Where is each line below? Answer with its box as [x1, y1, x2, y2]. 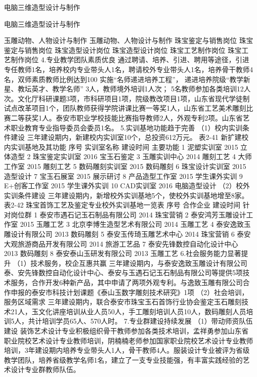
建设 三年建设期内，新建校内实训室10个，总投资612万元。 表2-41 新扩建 [10, 132, 242, 142]
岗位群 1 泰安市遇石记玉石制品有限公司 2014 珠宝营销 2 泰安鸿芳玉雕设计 [10, 209, 246, 219]
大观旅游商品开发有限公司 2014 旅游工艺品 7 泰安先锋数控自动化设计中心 [4, 238, 238, 249]
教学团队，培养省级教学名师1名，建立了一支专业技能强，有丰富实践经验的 [4, 354, 243, 365]
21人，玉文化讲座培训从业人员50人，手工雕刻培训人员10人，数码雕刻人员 [10, 306, 246, 316]
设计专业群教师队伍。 [10, 364, 80, 375]
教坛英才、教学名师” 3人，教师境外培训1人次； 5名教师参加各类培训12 [17, 84, 244, 94]
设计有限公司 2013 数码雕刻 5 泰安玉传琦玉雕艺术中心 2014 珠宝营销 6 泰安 [10, 229, 251, 239]
